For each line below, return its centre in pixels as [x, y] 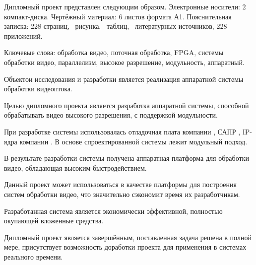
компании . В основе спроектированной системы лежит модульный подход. [133, 141]
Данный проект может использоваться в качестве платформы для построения [120, 184]
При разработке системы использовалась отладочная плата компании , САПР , [122, 131]
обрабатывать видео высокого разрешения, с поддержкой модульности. [111, 115]
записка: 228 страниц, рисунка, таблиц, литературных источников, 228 [116, 26]
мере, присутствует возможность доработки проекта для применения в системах [125, 247]
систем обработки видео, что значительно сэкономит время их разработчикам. [122, 194]
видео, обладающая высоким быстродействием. [75, 167]
